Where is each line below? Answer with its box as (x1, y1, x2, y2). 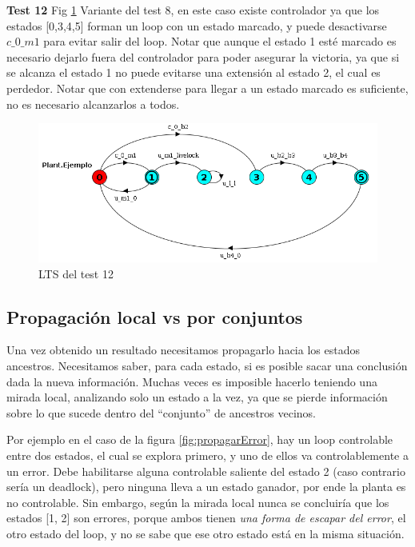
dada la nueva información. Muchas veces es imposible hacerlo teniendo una (6, 373, 377, 389)
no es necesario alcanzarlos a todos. (6, 95, 180, 112)
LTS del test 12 (38, 265, 114, 281)
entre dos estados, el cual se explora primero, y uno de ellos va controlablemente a (6, 446, 409, 463)
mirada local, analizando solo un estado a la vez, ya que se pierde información (6, 389, 388, 405)
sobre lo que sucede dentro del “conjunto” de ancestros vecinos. (6, 404, 317, 421)
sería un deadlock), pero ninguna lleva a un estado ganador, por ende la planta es (6, 478, 406, 495)
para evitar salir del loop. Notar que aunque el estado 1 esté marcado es (43, 33, 397, 50)
